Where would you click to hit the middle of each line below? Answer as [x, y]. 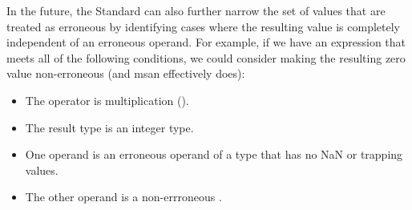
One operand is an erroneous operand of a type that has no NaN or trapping [214, 154]
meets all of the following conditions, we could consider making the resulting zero [206, 57]
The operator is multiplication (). [107, 100]
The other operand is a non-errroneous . [123, 197]
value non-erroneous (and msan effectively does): [126, 73]
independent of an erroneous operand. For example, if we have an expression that [206, 42]
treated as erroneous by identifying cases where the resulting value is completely [204, 26]
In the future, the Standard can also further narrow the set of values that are [196, 10]
